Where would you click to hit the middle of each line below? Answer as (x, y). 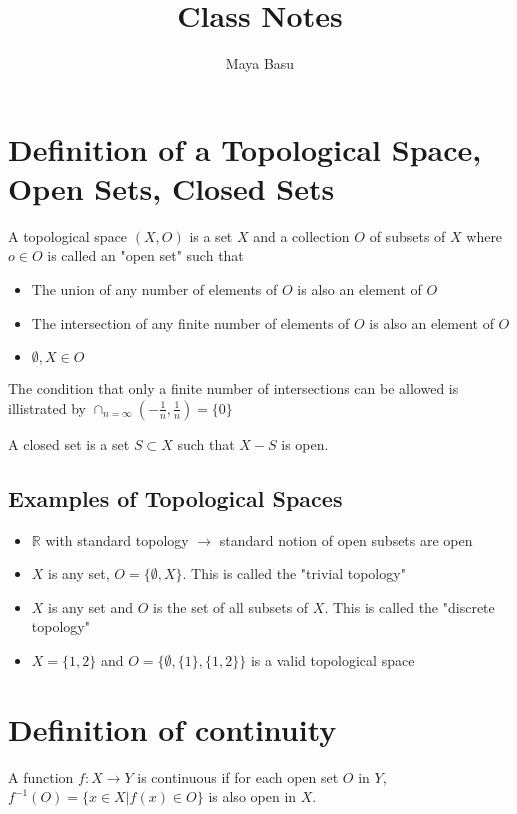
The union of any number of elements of (154, 289)
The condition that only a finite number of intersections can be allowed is (233, 388)
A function (41, 776)
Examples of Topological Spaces (175, 497)
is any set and (90, 606)
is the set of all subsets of (230, 606)
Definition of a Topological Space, (245, 148)
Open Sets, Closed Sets (171, 187)
